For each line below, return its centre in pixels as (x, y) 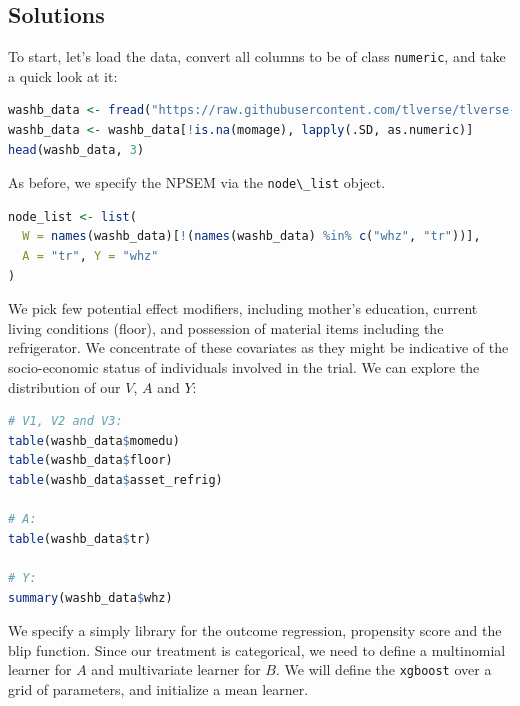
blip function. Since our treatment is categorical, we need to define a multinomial (257, 649)
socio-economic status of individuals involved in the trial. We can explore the (244, 367)
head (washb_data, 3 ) (76, 149)
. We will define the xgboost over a (384, 669)
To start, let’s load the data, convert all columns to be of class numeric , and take (257, 56)
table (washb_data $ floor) (90, 460)
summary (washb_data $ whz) (90, 597)
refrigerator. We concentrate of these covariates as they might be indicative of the (258, 347)
